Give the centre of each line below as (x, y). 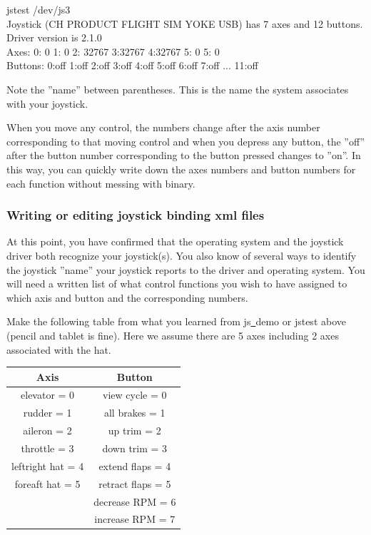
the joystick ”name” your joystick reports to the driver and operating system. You (186, 269)
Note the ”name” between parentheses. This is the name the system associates (178, 89)
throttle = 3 (47, 448)
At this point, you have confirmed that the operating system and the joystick (175, 241)
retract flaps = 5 (135, 483)
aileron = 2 (47, 430)
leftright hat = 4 (48, 465)
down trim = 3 (135, 448)
